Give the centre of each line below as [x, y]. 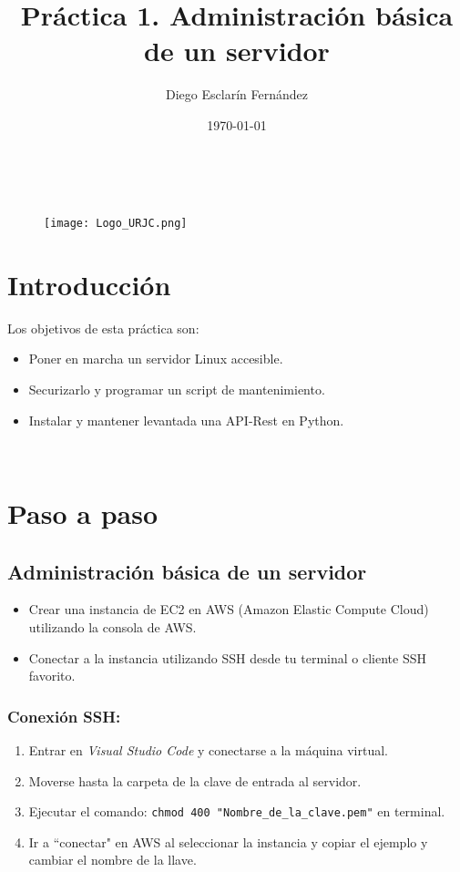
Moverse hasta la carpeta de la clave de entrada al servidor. [195, 780]
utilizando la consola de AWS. [112, 627]
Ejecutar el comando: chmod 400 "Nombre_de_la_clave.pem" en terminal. [237, 811]
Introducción [89, 284]
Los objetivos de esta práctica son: [103, 328]
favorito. [52, 676]
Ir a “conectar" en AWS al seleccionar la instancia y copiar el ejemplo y [228, 841]
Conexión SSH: [64, 716]
